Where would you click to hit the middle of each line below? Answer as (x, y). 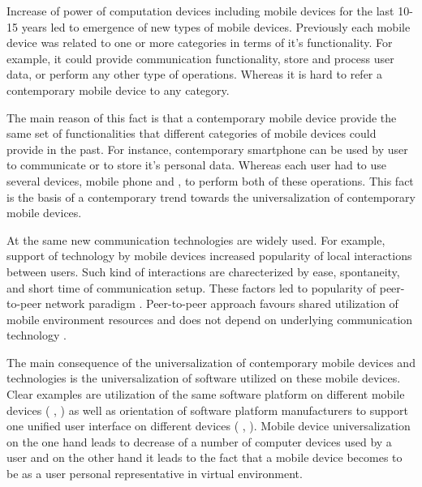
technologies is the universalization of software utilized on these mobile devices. (204, 378)
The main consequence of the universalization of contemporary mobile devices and (211, 362)
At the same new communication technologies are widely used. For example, (196, 239)
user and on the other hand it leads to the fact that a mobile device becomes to (205, 457)
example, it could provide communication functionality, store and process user (200, 58)
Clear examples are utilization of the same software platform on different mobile (206, 394)
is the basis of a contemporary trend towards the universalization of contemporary (211, 197)
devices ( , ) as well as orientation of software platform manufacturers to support (207, 410)
